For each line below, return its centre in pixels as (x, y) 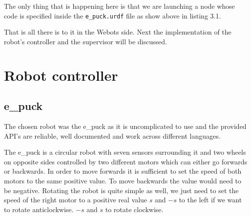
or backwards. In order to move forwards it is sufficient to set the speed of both (123, 171)
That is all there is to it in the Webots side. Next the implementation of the (118, 32)
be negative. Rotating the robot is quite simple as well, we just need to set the (121, 190)
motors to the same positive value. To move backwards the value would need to (123, 180)
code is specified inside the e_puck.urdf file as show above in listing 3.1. (113, 15)
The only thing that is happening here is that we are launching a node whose (119, 6)
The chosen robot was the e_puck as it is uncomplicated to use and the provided (125, 126)
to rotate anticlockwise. (39, 209)
